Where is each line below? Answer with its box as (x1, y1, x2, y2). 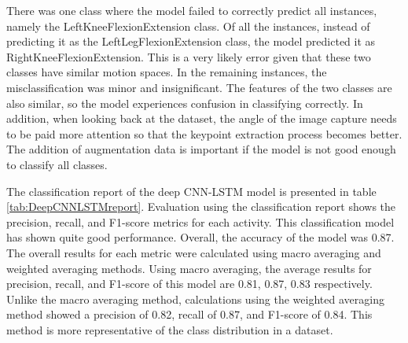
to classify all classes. (6, 156, 108, 172)
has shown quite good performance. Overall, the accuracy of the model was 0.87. (6, 229, 395, 245)
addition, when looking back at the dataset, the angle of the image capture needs (6, 110, 397, 127)
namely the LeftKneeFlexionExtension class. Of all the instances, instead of (6, 17, 370, 34)
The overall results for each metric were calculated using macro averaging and (6, 244, 381, 260)
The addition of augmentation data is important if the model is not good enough (6, 141, 396, 157)
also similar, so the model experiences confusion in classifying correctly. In (6, 94, 363, 111)
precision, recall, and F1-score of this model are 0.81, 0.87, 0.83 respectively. (6, 275, 373, 292)
